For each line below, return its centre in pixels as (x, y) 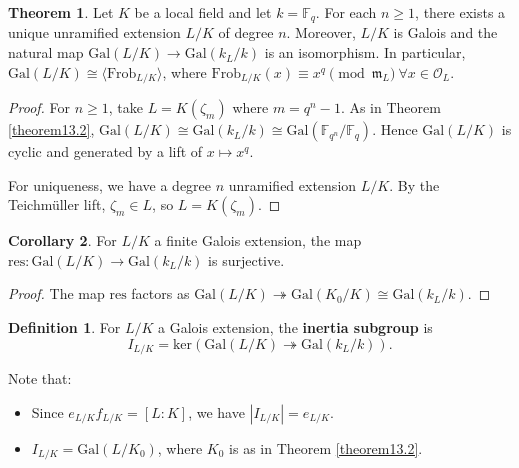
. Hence (395, 129)
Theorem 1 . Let (61, 12)
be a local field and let (203, 12)
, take (125, 107)
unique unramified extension (94, 32)
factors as (160, 293)
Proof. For (39, 107)
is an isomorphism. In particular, (365, 52)
